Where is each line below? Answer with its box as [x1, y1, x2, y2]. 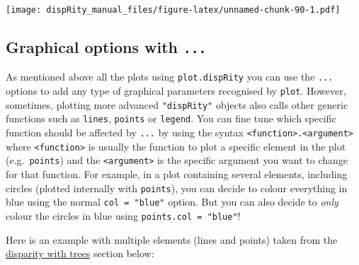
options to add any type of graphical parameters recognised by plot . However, [6, 83, 346, 98]
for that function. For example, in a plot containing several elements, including [6, 167, 348, 182]
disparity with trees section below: [6, 246, 154, 261]
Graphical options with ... [6, 36, 207, 58]
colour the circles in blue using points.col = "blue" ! [6, 208, 241, 223]
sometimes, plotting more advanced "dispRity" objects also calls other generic [6, 97, 348, 112]
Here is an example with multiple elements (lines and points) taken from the [6, 232, 338, 247]
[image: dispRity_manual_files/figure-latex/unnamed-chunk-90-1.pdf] [6, 5, 341, 15]
